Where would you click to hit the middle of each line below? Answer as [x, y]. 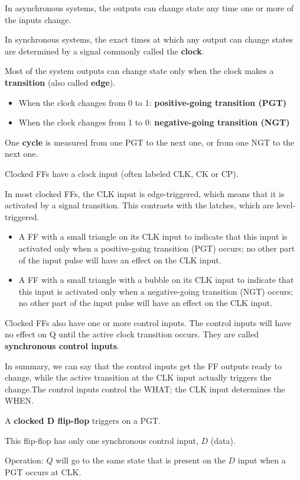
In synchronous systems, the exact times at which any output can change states [149, 39]
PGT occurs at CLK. [43, 471]
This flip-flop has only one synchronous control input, [102, 440]
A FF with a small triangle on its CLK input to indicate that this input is [153, 236]
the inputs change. [38, 19]
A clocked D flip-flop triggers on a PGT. [83, 421]
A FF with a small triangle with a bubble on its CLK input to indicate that [156, 280]
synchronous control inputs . [62, 346]
